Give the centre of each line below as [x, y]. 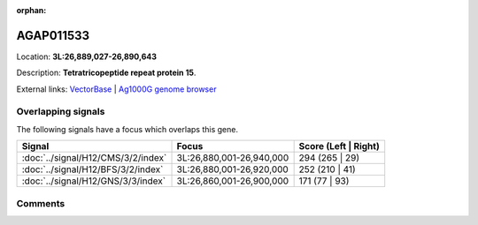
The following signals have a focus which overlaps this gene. [127, 129]
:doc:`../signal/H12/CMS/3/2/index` [94, 158]
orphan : [31, 10]
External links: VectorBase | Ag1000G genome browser [116, 89]
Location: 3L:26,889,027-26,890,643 [87, 56]
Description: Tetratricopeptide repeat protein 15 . [106, 73]
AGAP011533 [53, 35]
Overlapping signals [61, 112]
